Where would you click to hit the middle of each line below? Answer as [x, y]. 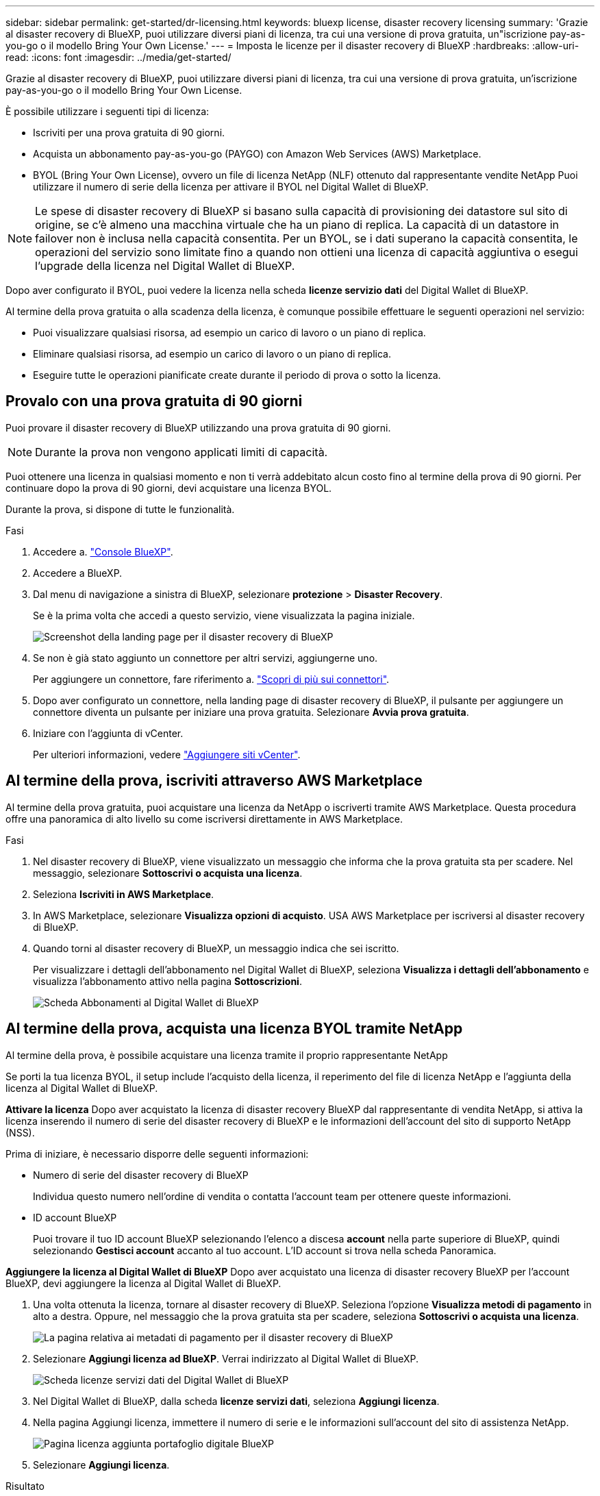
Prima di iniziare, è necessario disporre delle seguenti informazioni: [157, 1154]
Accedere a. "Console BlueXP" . [103, 551]
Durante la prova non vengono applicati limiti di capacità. [182, 452]
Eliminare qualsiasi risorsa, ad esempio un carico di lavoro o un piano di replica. [212, 354]
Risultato [25, 1486]
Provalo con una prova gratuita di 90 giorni [154, 401]
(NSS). [20, 1132]
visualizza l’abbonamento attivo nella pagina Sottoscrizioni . [167, 981]
